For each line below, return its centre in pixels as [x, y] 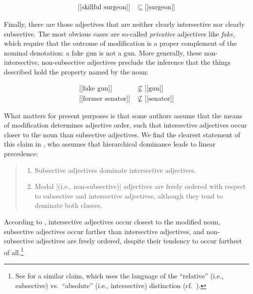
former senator [105, 99]
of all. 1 [14, 251]
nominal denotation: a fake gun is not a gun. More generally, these [103, 52]
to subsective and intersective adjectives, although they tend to [129, 195]
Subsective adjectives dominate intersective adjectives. [115, 170]
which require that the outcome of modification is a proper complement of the [120, 43]
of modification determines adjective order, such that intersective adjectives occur [126, 125]
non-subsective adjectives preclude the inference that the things [136, 62]
